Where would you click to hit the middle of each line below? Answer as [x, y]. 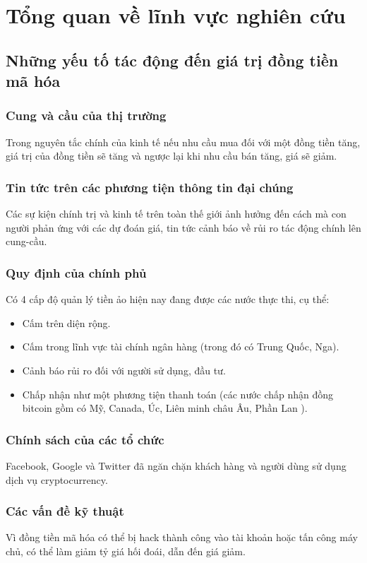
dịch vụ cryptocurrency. [57, 479]
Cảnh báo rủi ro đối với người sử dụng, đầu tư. [124, 370]
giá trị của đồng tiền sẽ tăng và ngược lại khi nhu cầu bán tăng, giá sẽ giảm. [172, 156]
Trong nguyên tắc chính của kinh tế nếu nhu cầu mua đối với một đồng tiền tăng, [183, 142]
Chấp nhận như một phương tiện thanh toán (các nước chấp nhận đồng [178, 394]
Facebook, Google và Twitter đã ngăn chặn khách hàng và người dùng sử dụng [176, 465]
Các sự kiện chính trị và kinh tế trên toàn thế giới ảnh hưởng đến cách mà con [176, 214]
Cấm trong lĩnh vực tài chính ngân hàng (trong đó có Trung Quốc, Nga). [181, 346]
